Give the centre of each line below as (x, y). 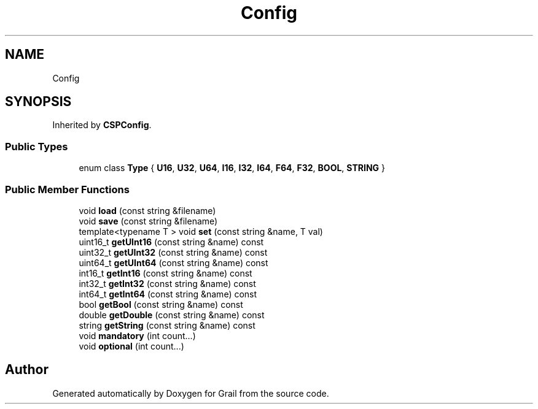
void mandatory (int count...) (137, 335)
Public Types (37, 146)
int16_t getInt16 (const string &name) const (166, 273)
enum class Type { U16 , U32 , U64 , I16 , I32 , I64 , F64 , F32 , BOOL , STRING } (232, 168)
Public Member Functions (67, 189)
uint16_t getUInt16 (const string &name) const (171, 242)
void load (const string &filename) (147, 210)
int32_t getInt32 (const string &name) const (167, 283)
